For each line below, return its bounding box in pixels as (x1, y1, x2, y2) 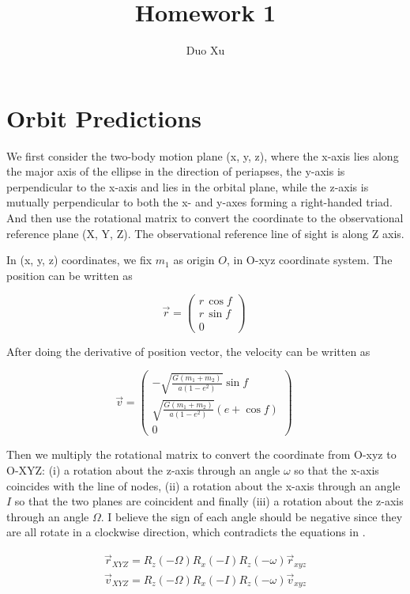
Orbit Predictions (6, 101, 201, 134)
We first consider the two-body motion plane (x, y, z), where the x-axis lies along (6, 147, 399, 164)
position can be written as (6, 267, 133, 283)
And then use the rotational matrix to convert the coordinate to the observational (6, 210, 404, 226)
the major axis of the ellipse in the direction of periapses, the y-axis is (6, 163, 345, 180)
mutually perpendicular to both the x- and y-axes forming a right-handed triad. (6, 194, 393, 210)
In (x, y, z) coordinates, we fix (6, 252, 152, 268)
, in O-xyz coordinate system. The (226, 252, 393, 268)
